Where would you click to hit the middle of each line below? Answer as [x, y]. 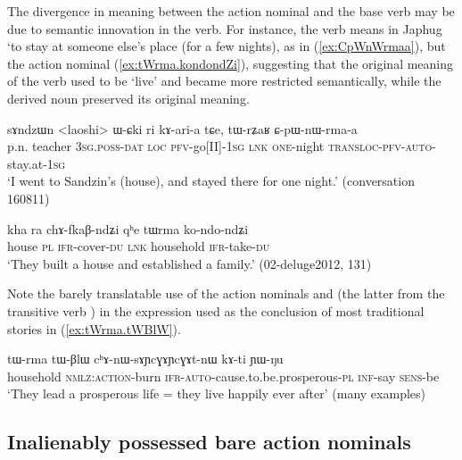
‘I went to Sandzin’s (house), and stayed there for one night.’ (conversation [211, 181]
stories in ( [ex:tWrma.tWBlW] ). [94, 328]
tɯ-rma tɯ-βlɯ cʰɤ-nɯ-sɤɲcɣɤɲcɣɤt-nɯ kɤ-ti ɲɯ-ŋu [145, 359]
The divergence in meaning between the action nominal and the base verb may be [231, 11]
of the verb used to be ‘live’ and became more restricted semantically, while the [224, 81]
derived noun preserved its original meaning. [128, 98]
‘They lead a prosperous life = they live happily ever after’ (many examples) [216, 393]
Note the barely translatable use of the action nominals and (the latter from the [226, 293]
